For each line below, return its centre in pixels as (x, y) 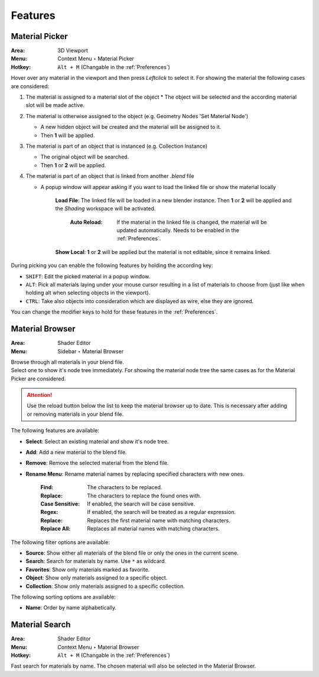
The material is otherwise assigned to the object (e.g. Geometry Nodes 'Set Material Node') (137, 116)
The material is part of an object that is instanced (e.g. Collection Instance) (117, 146)
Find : (47, 487)
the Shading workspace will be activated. (105, 209)
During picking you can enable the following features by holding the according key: (112, 265)
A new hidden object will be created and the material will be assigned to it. (131, 127)
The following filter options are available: (61, 542)
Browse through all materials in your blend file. (67, 362)
